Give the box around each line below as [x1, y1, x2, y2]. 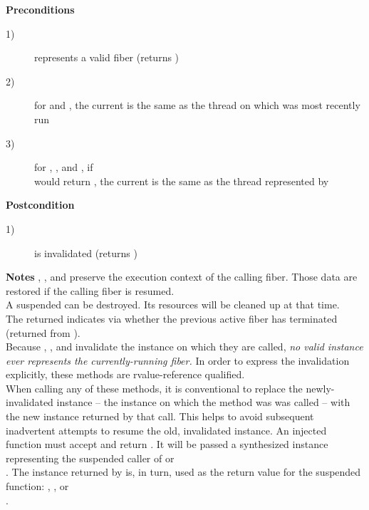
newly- [306, 380, 335, 395]
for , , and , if [34, 160, 93, 175]
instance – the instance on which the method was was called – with [56, 395, 350, 410]
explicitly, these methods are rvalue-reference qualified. [6, 367, 245, 382]
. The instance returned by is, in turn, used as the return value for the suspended [6, 464, 361, 479]
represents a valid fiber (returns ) [34, 50, 180, 65]
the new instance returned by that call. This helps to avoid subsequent [6, 409, 314, 424]
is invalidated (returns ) [34, 245, 137, 260]
